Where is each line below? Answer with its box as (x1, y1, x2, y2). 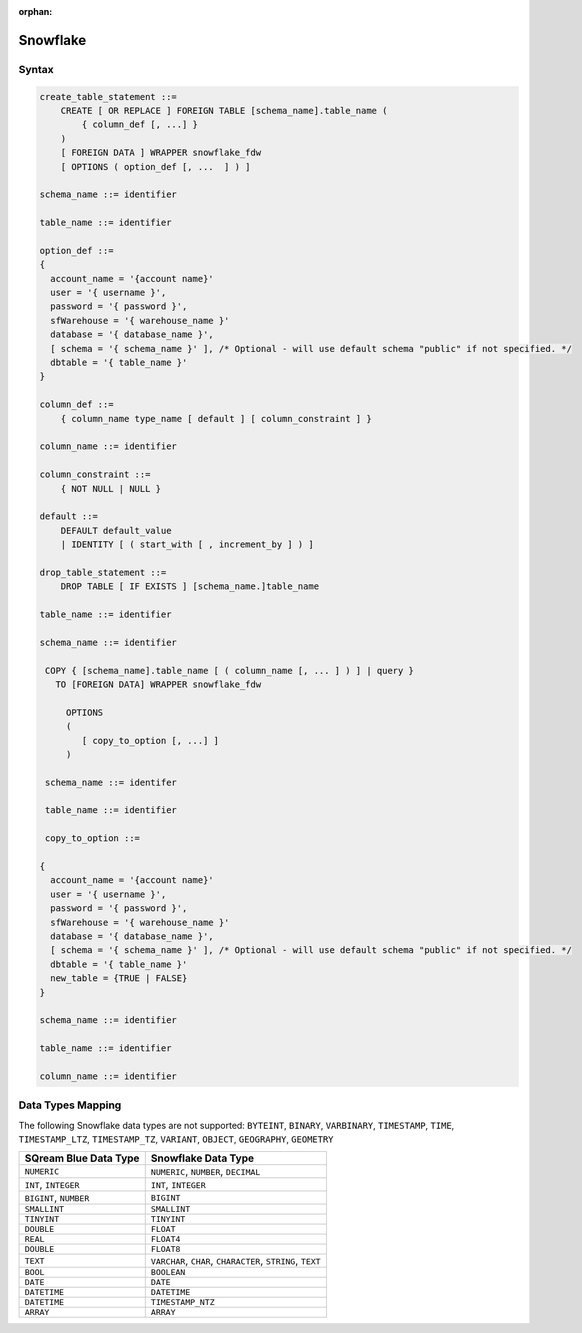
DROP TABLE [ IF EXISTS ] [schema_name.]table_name (60, 581, 320, 592)
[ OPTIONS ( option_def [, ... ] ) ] (60, 161, 251, 172)
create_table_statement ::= (39, 91, 177, 102)
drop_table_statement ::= (39, 566, 167, 578)
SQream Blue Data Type (24, 1151, 140, 1165)
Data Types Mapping (18, 1098, 122, 1112)
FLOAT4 (150, 1234, 181, 1245)
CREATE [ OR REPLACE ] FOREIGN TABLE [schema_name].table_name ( (60, 105, 388, 116)
